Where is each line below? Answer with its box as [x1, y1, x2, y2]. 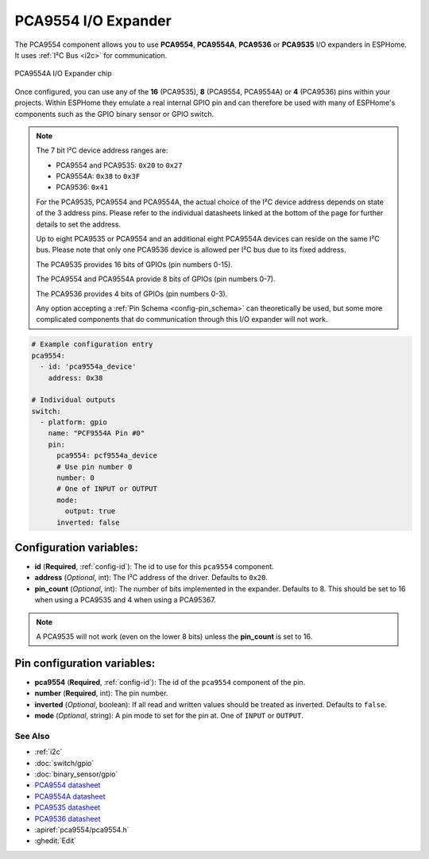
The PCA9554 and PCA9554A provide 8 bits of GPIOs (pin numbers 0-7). [36, 274, 276, 284]
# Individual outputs [31, 396, 116, 404]
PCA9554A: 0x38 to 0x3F [56, 172, 141, 181]
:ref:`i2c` [34, 747, 63, 756]
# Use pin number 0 [56, 462, 133, 471]
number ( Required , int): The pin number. [34, 688, 168, 698]
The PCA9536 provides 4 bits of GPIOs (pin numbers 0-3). [36, 288, 228, 298]
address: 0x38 [48, 373, 103, 382]
